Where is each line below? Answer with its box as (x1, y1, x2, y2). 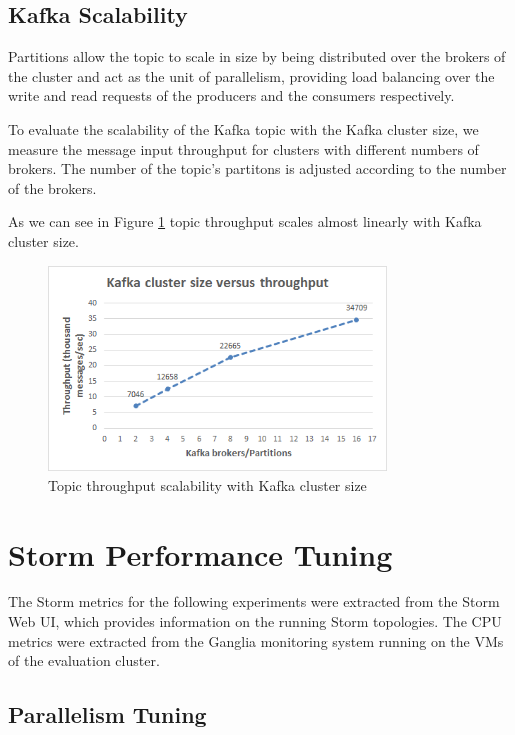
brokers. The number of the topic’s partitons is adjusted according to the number (8, 158, 507, 179)
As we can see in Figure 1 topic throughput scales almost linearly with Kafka (8, 211, 482, 232)
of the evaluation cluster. (8, 650, 160, 671)
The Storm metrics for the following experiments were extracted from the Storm (8, 591, 500, 612)
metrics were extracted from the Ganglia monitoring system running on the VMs (8, 630, 504, 651)
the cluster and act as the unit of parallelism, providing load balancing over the (8, 65, 495, 86)
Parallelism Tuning (8, 699, 207, 730)
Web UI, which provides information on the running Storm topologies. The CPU (8, 611, 502, 632)
